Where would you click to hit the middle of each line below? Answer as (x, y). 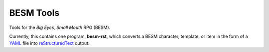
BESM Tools (34, 13)
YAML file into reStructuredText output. (49, 43)
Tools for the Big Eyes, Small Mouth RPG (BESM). (60, 27)
